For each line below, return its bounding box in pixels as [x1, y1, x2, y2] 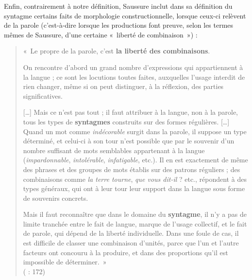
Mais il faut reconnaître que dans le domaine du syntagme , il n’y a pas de [23, 209, 247, 219]
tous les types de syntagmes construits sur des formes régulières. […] [23, 116, 230, 126]
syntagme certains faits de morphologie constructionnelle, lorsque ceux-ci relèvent [4, 10, 246, 20]
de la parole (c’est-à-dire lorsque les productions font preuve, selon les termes [4, 20, 234, 30]
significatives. [23, 90, 63, 101]
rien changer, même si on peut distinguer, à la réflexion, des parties [23, 81, 224, 91]
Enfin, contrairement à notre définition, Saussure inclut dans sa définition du [4, 1, 233, 11]
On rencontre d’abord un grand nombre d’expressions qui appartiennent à [23, 62, 243, 72]
